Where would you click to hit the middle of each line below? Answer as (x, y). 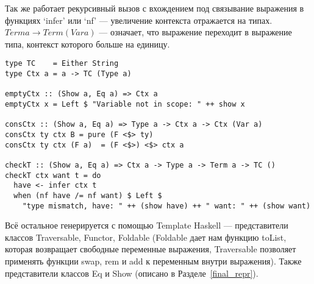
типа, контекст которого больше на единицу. (87, 44)
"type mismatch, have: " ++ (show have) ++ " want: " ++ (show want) (166, 206)
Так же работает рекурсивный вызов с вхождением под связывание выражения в (155, 8)
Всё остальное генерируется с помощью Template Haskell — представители (147, 225)
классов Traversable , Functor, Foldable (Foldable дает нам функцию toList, (146, 237)
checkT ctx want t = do (53, 175)
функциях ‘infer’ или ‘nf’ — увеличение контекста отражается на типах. (139, 20)
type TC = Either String (62, 64)
